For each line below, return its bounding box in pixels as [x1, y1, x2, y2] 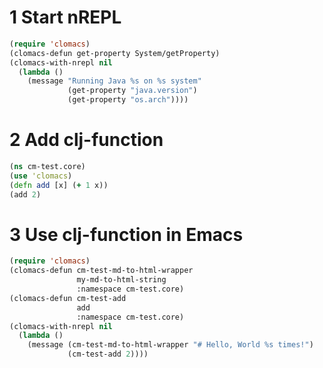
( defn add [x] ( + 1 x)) [9, 180, 109, 190]
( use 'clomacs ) [9, 171, 73, 181]
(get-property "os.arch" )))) [67, 95, 189, 105]
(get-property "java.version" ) [67, 86, 198, 96]
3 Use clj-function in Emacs [9, 223, 244, 246]
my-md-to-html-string [76, 275, 167, 285]
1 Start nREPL [9, 6, 122, 29]
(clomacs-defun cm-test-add [9, 293, 127, 303]
